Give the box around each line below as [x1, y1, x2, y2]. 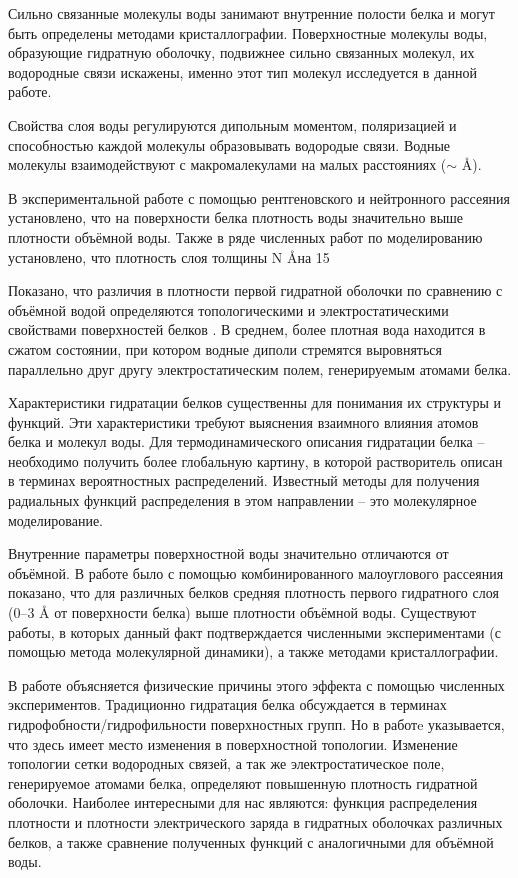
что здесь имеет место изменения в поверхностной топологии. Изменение [8, 733, 458, 754]
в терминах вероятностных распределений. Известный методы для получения [8, 470, 480, 491]
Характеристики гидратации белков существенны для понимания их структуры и [8, 392, 501, 413]
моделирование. [8, 509, 104, 530]
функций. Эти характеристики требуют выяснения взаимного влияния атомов [8, 411, 479, 432]
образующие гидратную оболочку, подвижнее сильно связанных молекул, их [8, 42, 475, 63]
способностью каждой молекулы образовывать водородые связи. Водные [8, 134, 451, 155]
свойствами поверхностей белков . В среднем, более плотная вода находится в [8, 319, 486, 340]
